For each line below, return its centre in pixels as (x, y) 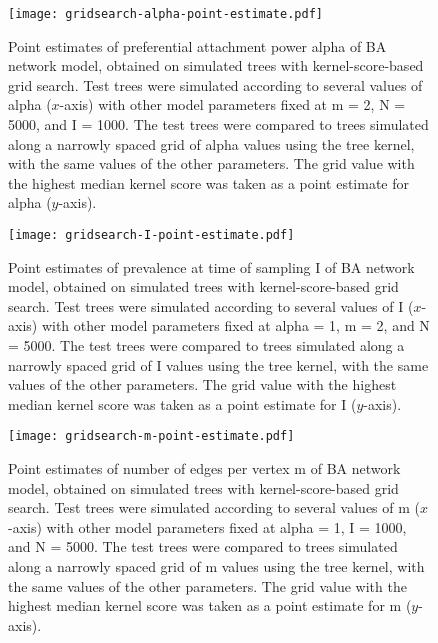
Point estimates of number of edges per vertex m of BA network (204, 468)
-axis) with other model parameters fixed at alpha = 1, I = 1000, (207, 526)
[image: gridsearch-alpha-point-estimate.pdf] (165, 14)
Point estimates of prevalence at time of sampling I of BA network (211, 266)
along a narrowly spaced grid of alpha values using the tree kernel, (211, 143)
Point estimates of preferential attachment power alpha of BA (197, 45)
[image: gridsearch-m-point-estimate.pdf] (151, 436)
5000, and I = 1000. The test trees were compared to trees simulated (218, 124)
